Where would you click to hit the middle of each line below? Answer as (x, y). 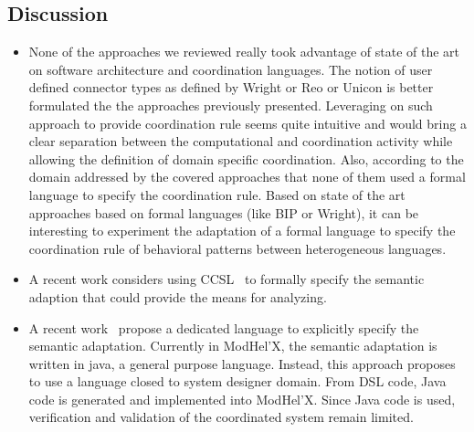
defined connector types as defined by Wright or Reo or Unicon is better (231, 87)
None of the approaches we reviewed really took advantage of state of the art (244, 52)
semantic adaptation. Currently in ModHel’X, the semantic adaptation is (233, 346)
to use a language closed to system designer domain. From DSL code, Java (237, 381)
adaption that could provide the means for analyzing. (178, 296)
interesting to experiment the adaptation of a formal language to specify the (242, 231)
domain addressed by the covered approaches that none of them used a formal (247, 177)
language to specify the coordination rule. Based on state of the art (217, 194)
